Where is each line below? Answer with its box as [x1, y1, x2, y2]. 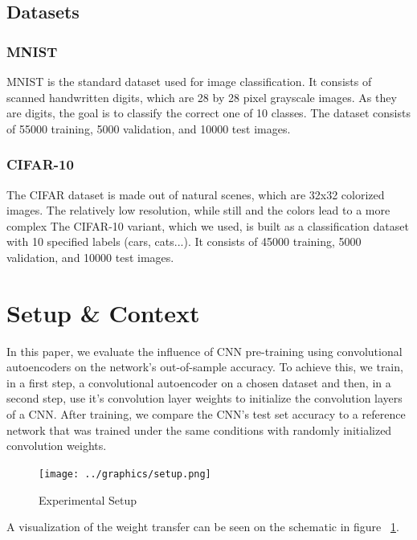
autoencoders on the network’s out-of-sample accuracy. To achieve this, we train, [6, 358, 403, 375]
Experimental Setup [39, 491, 137, 508]
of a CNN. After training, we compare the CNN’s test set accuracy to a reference [6, 406, 406, 423]
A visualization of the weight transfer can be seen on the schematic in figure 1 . [6, 518, 399, 535]
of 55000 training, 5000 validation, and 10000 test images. [6, 120, 291, 137]
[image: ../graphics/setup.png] [39, 468, 211, 480]
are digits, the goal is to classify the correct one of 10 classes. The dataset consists [6, 104, 411, 121]
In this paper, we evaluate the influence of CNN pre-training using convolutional [6, 342, 403, 359]
